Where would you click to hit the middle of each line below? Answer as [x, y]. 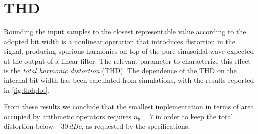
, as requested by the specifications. [136, 126]
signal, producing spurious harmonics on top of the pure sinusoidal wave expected [129, 51]
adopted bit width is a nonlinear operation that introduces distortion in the [120, 41]
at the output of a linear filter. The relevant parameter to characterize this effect [127, 60]
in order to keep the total [194, 116]
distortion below [29, 126]
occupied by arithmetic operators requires [68, 116]
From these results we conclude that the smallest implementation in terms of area [129, 106]
